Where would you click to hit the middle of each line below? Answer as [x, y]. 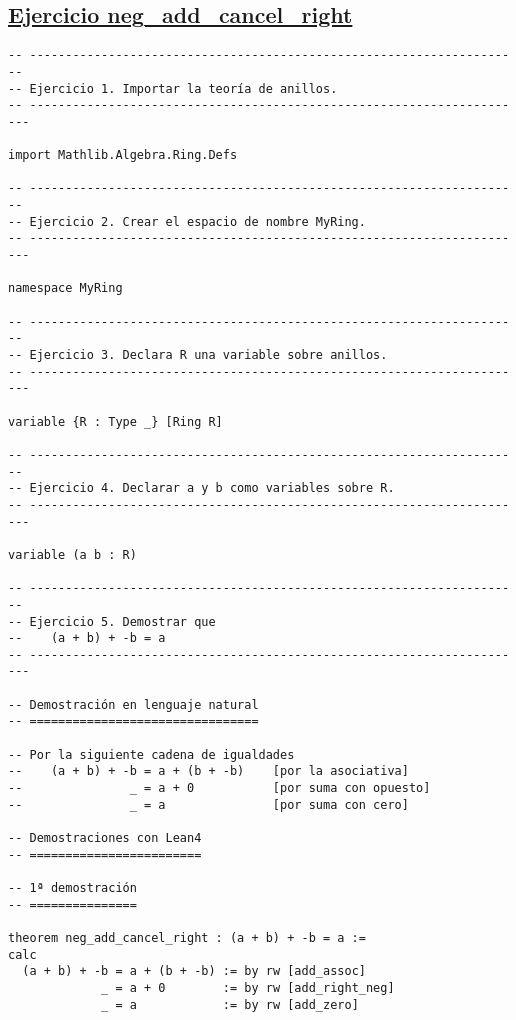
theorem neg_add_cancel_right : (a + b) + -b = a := [187, 937]
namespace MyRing [65, 288]
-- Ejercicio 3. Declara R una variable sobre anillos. [198, 355]
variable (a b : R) [72, 554]
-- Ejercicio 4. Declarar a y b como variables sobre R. [201, 488]
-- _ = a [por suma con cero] [208, 804]
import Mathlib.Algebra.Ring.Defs [123, 155]
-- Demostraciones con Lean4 [105, 838]
